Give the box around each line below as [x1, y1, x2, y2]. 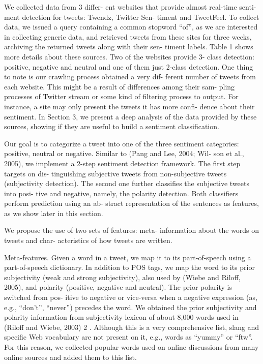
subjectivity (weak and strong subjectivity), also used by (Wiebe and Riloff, [4, 271, 241, 282]
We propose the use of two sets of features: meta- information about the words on [4, 225, 259, 235]
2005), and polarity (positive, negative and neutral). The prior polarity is [4, 282, 232, 292]
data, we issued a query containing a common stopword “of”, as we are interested [4, 21, 258, 32]
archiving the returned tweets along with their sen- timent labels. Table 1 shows [4, 41, 253, 52]
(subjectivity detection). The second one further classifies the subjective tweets [4, 178, 250, 189]
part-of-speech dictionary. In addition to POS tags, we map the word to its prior [4, 262, 255, 272]
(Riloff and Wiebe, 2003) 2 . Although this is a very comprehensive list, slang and [4, 321, 259, 332]
